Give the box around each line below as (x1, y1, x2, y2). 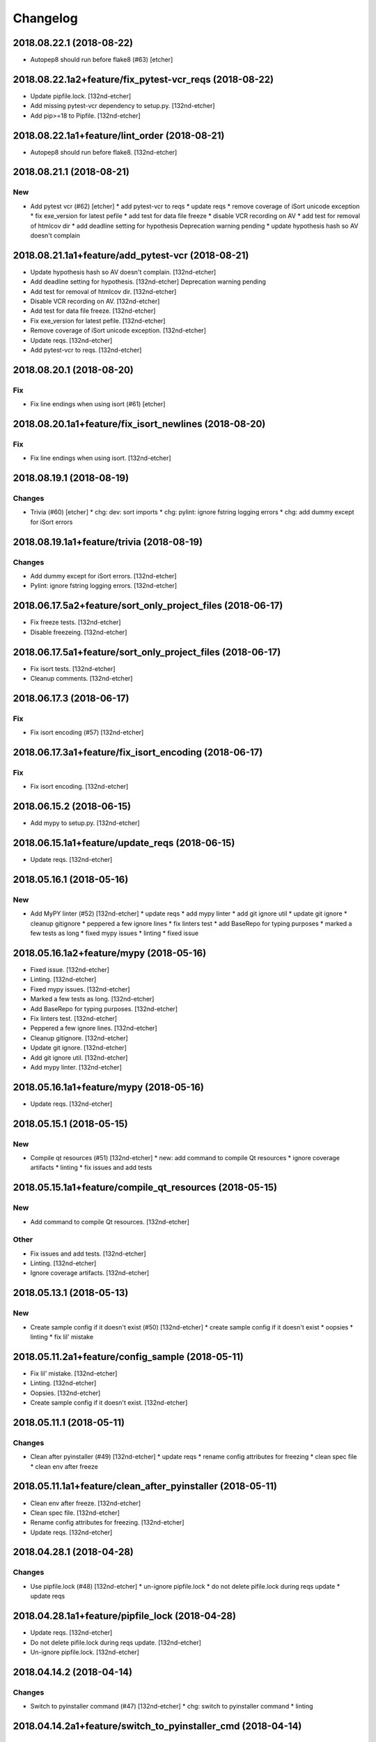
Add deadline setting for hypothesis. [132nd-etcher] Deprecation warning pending (30, 277, 266, 286)
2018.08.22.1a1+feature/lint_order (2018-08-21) (13, 130, 225, 141)
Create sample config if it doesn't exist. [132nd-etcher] (30, 1398, 188, 1407)
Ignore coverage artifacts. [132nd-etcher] (30, 1269, 150, 1277)
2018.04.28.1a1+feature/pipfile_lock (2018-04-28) (13, 1610, 237, 1622)
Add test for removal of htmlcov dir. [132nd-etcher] (30, 287, 177, 295)
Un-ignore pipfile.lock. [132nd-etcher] (30, 1648, 139, 1656)
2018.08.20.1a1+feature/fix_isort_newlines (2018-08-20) (13, 418, 266, 430)
